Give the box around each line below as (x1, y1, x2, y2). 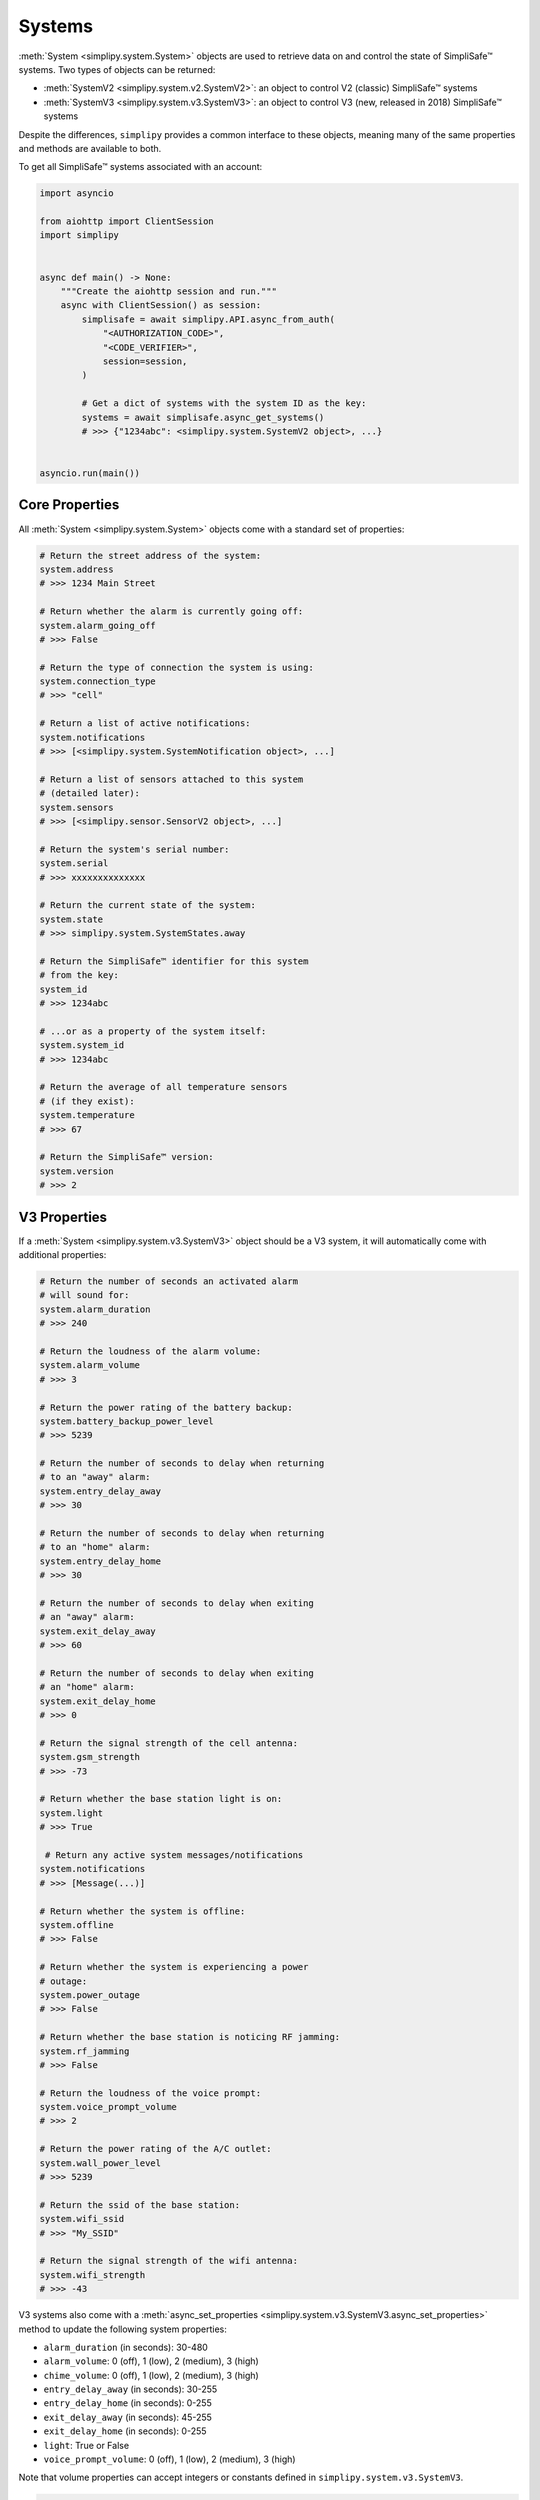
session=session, (102, 355, 188, 367)
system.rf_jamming (39, 2045, 130, 2057)
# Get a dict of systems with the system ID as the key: (81, 398, 367, 409)
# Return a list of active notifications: (39, 718, 251, 729)
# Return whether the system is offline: (39, 1905, 246, 1917)
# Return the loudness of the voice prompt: (39, 2087, 262, 2099)
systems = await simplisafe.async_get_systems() (81, 411, 325, 423)
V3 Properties (18, 1208, 108, 1225)
